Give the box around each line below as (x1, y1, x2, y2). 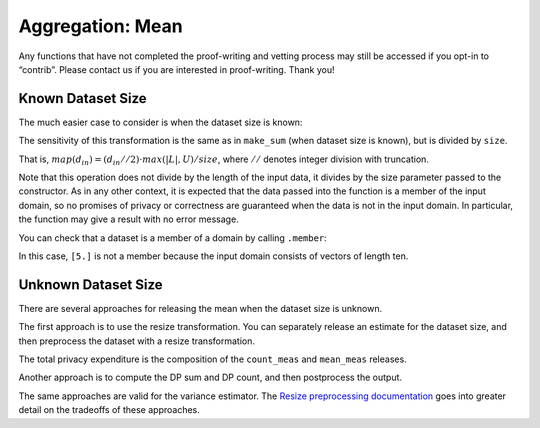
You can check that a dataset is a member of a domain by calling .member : (18, 231, 327, 244)
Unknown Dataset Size (18, 276, 164, 293)
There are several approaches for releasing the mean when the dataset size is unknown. (18, 302, 383, 314)
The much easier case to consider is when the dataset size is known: (18, 116, 303, 128)
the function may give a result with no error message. (18, 213, 239, 225)
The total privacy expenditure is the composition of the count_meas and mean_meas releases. (18, 353, 407, 365)
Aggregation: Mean (18, 15, 184, 37)
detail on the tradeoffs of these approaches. (18, 404, 200, 416)
